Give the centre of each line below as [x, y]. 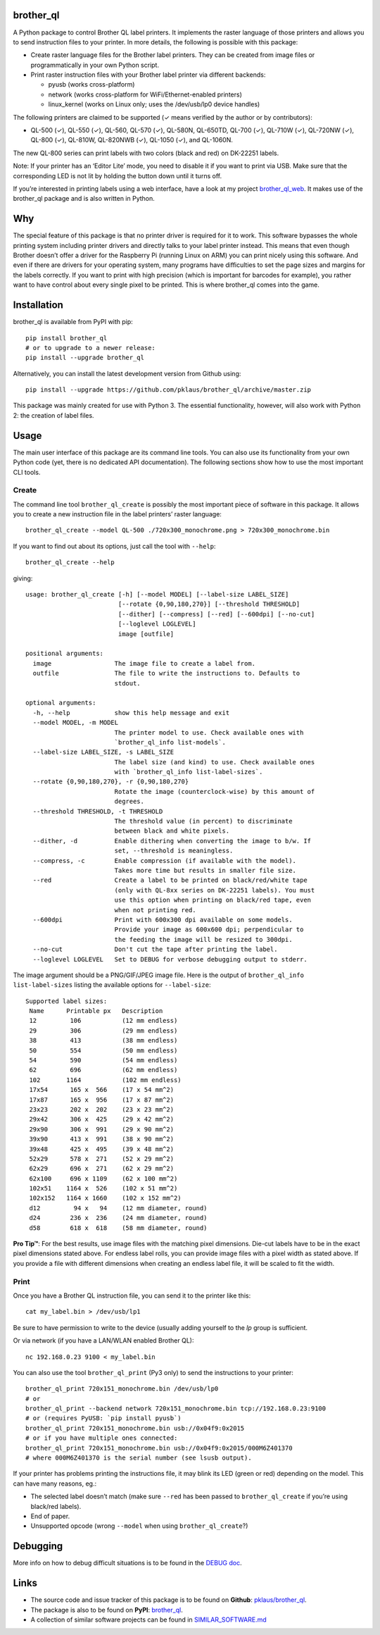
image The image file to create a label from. [144, 663]
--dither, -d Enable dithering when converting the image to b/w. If [172, 841]
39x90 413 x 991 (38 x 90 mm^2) [102, 1139]
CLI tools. [27, 472]
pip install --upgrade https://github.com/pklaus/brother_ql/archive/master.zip [169, 390]
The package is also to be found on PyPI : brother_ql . [107, 1610]
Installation [38, 305]
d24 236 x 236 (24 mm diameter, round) [118, 1218]
